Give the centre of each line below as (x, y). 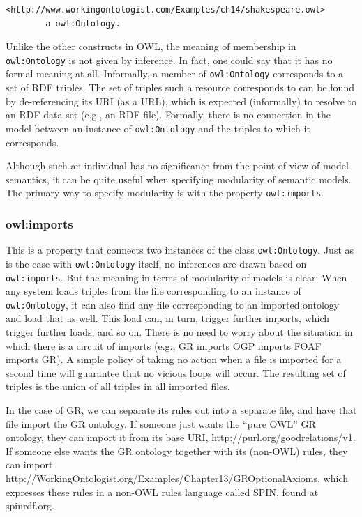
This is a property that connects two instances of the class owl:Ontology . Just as (180, 250)
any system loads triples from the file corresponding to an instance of (153, 291)
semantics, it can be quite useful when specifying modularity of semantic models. (179, 179)
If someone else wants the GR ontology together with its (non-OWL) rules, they (177, 450)
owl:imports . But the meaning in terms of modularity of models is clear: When (176, 277)
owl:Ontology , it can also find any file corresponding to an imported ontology (173, 304)
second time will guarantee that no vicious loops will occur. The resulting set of (176, 372)
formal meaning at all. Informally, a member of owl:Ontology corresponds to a (175, 74)
